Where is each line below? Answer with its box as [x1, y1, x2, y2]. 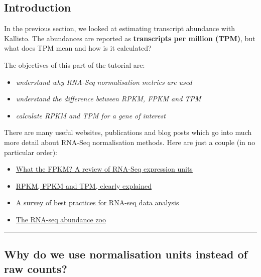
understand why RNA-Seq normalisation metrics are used [16, 76, 192, 87]
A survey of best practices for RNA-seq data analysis [16, 197, 179, 208]
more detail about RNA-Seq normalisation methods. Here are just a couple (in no [4, 136, 255, 147]
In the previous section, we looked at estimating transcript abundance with [4, 23, 235, 34]
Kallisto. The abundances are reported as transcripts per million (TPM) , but [4, 33, 255, 43]
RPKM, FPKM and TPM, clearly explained [16, 180, 152, 191]
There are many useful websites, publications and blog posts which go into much [4, 127, 252, 137]
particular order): [4, 147, 57, 157]
